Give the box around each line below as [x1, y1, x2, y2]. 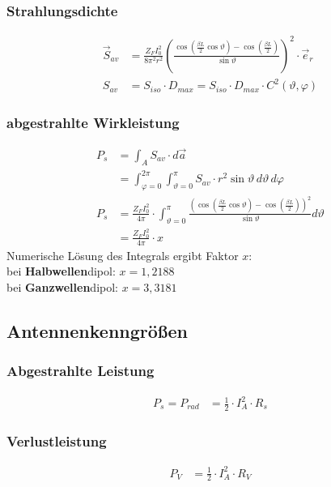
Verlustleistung [6, 430, 107, 451]
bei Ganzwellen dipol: [6, 278, 118, 295]
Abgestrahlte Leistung [6, 361, 155, 381]
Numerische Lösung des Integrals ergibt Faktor [6, 246, 239, 263]
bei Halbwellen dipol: [6, 263, 116, 280]
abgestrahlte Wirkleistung [6, 113, 180, 133]
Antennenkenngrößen [6, 318, 188, 343]
